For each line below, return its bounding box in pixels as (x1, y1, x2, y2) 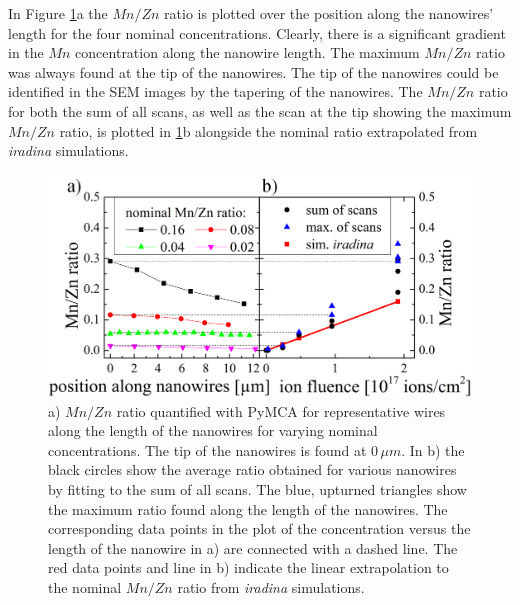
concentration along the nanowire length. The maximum (75, 42, 420, 63)
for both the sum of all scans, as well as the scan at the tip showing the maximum (8, 100, 512, 121)
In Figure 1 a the (8, 3, 108, 23)
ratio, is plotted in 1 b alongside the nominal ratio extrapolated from (59, 120, 478, 141)
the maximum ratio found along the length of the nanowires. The (48, 498, 448, 519)
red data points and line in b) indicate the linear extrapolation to (48, 557, 449, 578)
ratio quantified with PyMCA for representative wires (116, 400, 446, 421)
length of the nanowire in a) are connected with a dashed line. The (48, 537, 458, 558)
